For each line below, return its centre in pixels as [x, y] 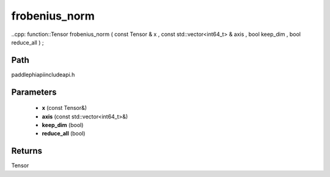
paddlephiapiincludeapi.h [43, 74]
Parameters [34, 92]
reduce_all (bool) [64, 134]
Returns [27, 151]
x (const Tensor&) [64, 108]
